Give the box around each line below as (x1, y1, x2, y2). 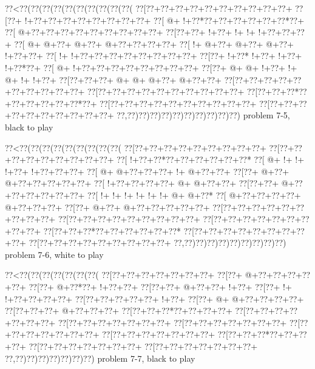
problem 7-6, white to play (5, 248, 104, 260)
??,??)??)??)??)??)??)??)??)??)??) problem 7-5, (117, 109, 290, 121)
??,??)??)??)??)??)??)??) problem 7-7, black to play (5, 351, 195, 364)
